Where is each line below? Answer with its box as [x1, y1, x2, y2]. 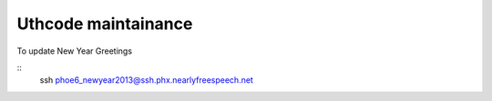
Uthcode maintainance [16, 14, 193, 34]
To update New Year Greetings [16, 45, 132, 56]
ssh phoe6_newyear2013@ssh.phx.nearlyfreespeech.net [39, 75, 254, 86]
